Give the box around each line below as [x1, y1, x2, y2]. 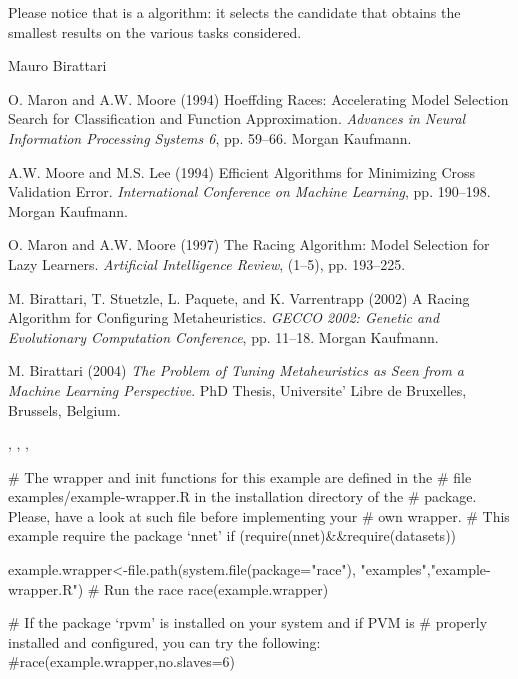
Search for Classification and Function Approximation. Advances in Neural [8, 108, 466, 129]
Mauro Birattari [8, 55, 107, 76]
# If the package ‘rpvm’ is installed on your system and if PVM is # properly [8, 612, 488, 633]
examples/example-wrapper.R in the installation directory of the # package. [8, 486, 477, 507]
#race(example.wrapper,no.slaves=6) [8, 651, 235, 672]
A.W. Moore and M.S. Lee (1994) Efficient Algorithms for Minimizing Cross [8, 161, 476, 182]
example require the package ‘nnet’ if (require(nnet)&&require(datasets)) [8, 525, 457, 546]
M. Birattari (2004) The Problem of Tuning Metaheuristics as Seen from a [8, 360, 465, 381]
